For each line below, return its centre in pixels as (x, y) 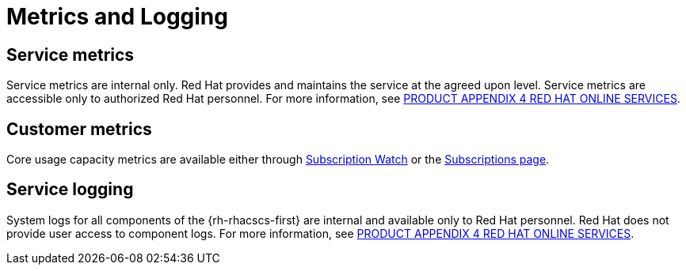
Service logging (70, 190)
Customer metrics (79, 129)
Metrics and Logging (117, 17)
